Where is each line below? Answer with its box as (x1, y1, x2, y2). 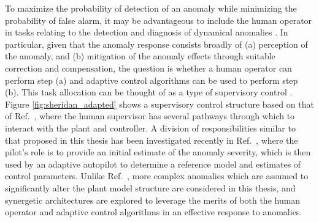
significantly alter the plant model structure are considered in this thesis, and (5, 181, 296, 194)
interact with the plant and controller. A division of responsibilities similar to (5, 121, 296, 134)
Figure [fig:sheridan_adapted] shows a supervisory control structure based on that (5, 97, 314, 110)
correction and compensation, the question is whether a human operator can (5, 61, 292, 74)
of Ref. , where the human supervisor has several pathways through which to (5, 109, 295, 122)
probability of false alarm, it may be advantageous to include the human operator (5, 13, 312, 26)
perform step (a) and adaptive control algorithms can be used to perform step (5, 73, 298, 86)
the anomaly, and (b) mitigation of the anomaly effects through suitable (5, 50, 275, 62)
